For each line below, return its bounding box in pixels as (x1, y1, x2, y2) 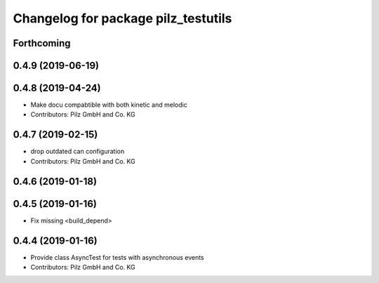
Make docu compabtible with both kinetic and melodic (30, 100, 187, 109)
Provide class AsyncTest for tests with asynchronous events (30, 253, 205, 261)
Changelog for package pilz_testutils (13, 11, 232, 26)
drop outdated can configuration (30, 147, 125, 156)
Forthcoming (13, 37, 71, 49)
